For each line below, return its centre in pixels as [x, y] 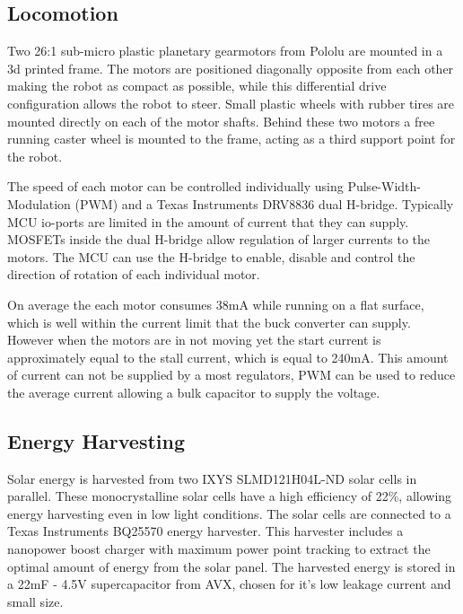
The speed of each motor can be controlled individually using [175, 186]
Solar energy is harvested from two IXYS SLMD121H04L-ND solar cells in [212, 478]
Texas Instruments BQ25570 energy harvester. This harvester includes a [205, 531]
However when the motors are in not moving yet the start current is [194, 340]
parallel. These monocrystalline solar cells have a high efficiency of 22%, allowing [230, 496]
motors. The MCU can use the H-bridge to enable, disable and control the [211, 256]
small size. [35, 601]
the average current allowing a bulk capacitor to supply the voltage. [194, 392]
